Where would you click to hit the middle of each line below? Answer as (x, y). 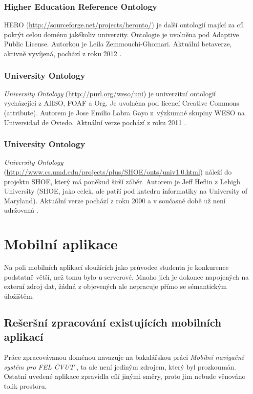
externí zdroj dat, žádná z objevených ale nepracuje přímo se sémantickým (116, 286)
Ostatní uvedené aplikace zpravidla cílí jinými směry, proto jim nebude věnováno (125, 376)
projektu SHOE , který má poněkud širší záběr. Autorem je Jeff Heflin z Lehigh (122, 181)
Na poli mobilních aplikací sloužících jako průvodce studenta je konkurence (116, 267)
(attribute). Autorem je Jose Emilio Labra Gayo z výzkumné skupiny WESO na (125, 112)
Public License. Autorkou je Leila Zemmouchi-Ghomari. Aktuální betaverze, (118, 44)
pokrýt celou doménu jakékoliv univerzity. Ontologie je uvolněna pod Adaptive (122, 34)
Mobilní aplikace (61, 244)
